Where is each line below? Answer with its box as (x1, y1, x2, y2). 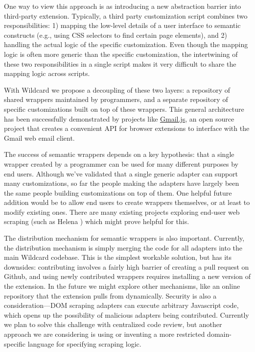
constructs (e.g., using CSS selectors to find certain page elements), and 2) (4, 29, 227, 40)
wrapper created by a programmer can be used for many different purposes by (4, 158, 238, 169)
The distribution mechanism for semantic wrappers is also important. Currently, (4, 233, 245, 243)
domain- (207, 329, 232, 339)
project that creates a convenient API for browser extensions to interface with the (4, 123, 250, 133)
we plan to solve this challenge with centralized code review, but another (4, 319, 222, 329)
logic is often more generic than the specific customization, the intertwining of (4, 49, 238, 59)
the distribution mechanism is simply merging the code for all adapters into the (4, 242, 243, 252)
